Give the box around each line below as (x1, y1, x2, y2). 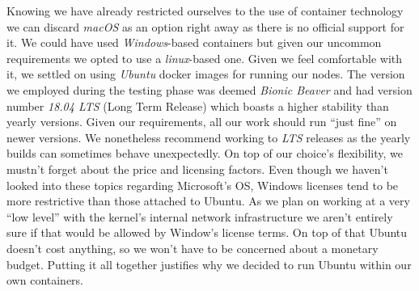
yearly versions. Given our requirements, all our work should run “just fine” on (6, 113, 397, 130)
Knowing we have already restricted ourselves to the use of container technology (6, 2, 404, 19)
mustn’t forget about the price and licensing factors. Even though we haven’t (6, 160, 388, 177)
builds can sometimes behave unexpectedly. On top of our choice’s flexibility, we (6, 145, 403, 162)
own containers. (6, 272, 84, 289)
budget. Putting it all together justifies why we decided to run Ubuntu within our (6, 255, 412, 272)
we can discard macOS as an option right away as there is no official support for (6, 18, 404, 35)
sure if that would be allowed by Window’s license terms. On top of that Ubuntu (6, 224, 408, 241)
